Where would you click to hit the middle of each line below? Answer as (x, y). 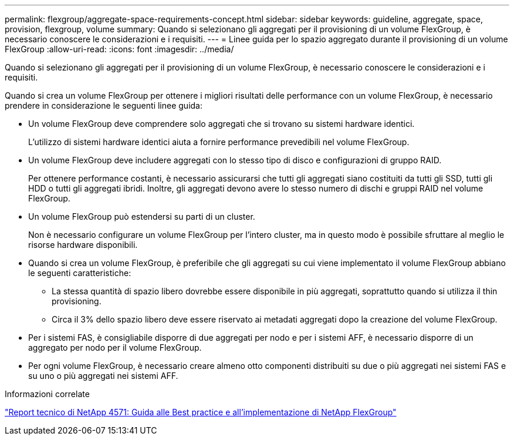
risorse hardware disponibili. (83, 245)
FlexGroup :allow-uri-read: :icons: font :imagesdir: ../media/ (119, 49)
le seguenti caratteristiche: (80, 273)
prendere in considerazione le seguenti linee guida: (104, 105)
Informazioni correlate (47, 394)
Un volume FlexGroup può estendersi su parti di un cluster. (142, 216)
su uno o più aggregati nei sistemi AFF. (103, 376)
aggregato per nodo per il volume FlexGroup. (115, 347)
